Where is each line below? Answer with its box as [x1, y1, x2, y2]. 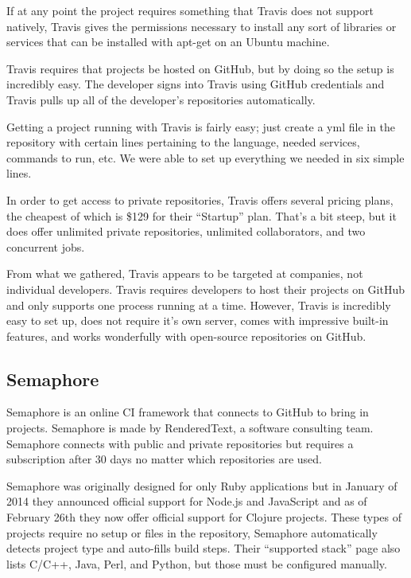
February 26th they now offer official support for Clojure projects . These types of [6, 509, 402, 525]
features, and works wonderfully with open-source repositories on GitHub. [6, 327, 366, 344]
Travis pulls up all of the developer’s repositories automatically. [6, 91, 316, 107]
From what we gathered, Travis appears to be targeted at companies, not [6, 265, 363, 282]
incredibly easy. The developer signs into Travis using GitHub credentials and [6, 76, 385, 92]
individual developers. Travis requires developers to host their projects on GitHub [6, 280, 405, 297]
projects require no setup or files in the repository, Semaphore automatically [6, 524, 378, 541]
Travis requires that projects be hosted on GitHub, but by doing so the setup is [6, 60, 394, 76]
